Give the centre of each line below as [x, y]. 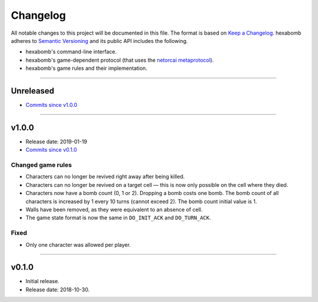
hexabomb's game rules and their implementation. [86, 68]
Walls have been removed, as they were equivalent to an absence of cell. [114, 210]
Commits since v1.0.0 [52, 105]
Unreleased [33, 91]
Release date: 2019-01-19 [57, 142]
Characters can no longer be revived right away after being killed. [105, 177]
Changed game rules [41, 165]
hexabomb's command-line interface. [71, 52]
